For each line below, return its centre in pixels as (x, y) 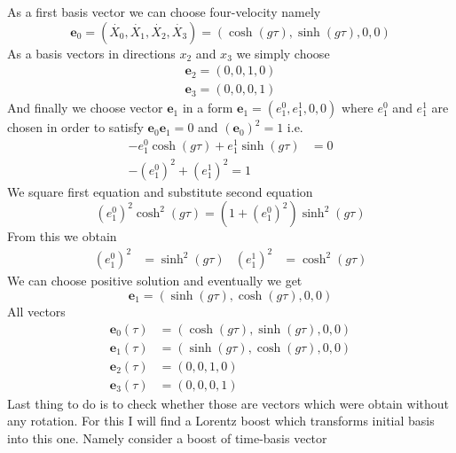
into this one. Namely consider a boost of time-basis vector (167, 437)
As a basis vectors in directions (91, 53)
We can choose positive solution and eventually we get (155, 281)
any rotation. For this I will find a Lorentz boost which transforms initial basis (221, 421)
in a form (208, 108)
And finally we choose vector (85, 108)
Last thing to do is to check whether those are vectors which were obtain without (228, 403)
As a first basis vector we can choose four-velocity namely (164, 12)
